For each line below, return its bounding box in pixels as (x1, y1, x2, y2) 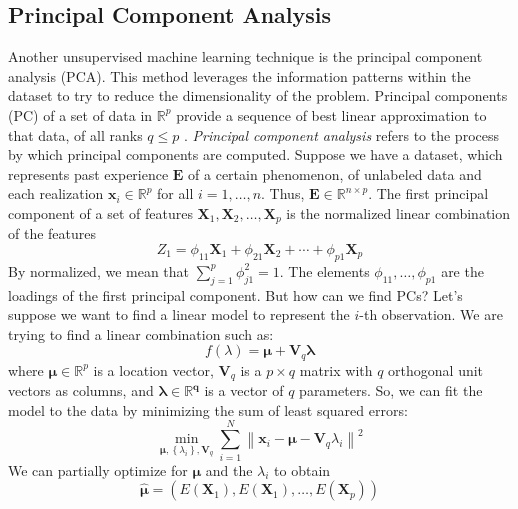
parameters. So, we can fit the (299, 380, 483, 401)
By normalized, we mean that (8, 260, 190, 281)
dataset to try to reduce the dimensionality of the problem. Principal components (8, 85, 508, 106)
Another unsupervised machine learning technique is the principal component (8, 46, 483, 67)
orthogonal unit (388, 359, 484, 380)
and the (205, 459, 253, 480)
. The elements (279, 260, 370, 281)
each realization (8, 183, 104, 204)
